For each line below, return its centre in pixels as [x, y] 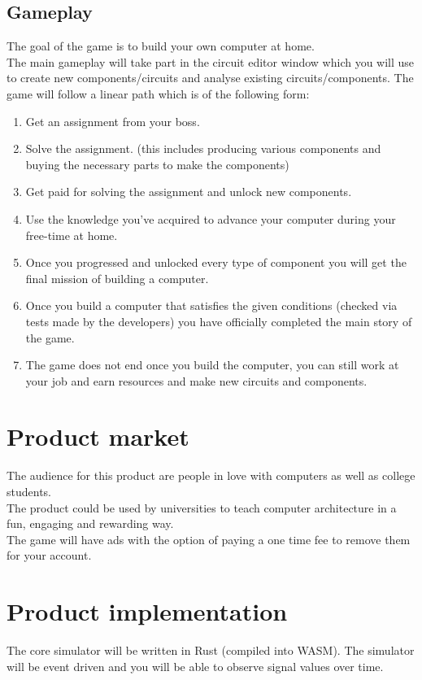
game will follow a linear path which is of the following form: [158, 93]
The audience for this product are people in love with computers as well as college [211, 475]
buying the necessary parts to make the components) [157, 164]
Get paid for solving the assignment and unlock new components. [189, 192]
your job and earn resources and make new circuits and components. [196, 380]
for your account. [49, 555]
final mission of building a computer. [117, 278]
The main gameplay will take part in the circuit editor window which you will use [211, 61]
